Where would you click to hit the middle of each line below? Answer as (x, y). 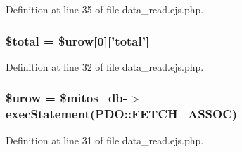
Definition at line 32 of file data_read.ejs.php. (105, 66)
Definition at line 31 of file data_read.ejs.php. (105, 140)
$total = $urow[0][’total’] (78, 40)
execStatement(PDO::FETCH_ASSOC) (122, 114)
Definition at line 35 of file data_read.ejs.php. (105, 9)
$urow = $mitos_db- (67, 98)
